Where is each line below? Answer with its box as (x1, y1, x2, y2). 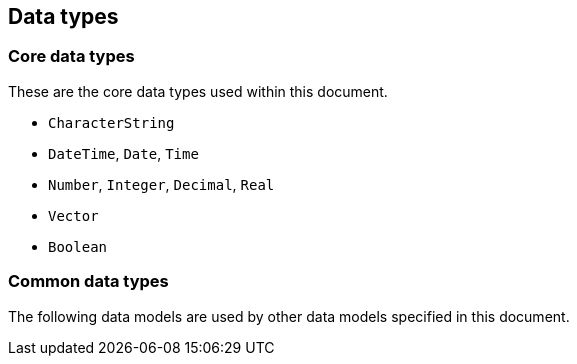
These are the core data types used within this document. (8, 82, 388, 100)
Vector (48, 207, 99, 224)
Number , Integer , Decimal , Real (48, 175, 275, 193)
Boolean (48, 238, 108, 255)
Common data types (8, 271, 169, 292)
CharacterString (48, 114, 175, 131)
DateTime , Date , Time (48, 144, 199, 162)
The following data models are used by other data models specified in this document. (8, 307, 570, 325)
